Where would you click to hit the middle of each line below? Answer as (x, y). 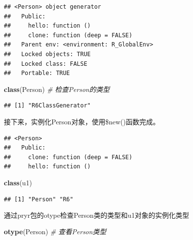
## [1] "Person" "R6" (39, 199)
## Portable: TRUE (37, 73)
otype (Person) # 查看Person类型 (55, 231)
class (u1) (18, 182)
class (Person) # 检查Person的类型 (57, 89)
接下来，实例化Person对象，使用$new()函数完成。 (82, 121)
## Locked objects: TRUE (47, 54)
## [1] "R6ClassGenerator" (47, 106)
